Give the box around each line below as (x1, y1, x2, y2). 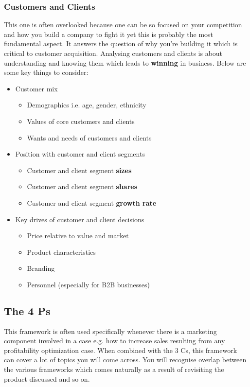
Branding (27, 263, 55, 273)
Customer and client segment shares (27, 181, 138, 192)
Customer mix (15, 83, 58, 93)
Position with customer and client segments (15, 149, 145, 159)
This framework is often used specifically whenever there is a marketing (4, 326, 217, 336)
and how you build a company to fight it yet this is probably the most (4, 29, 214, 39)
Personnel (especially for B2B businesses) (27, 279, 150, 289)
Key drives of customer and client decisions (15, 214, 144, 224)
